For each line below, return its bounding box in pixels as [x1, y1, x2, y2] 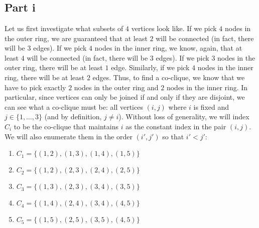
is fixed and [193, 101, 229, 112]
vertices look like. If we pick [131, 23, 217, 33]
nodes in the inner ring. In [166, 82, 248, 92]
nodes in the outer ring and [74, 82, 159, 92]
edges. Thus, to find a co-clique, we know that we [92, 72, 245, 82]
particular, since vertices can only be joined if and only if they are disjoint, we [5, 92, 245, 102]
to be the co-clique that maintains [14, 121, 118, 131]
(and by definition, [44, 111, 102, 122]
